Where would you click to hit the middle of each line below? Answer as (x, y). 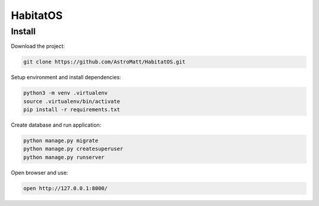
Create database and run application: (56, 125)
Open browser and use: (40, 172)
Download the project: (38, 46)
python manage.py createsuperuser (73, 149)
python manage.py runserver (64, 157)
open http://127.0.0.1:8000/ (66, 188)
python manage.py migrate (61, 141)
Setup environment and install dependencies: (66, 78)
